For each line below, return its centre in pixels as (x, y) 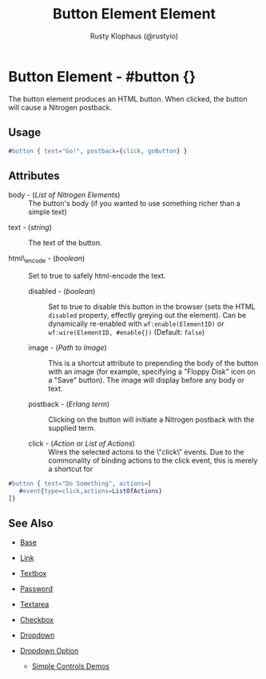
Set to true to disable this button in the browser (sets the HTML (152, 306)
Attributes (34, 175)
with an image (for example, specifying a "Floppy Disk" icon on (152, 371)
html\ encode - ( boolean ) (47, 259)
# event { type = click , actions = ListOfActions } (90, 491)
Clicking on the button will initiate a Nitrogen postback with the (151, 419)
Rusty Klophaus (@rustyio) (134, 36)
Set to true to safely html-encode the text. (97, 276)
